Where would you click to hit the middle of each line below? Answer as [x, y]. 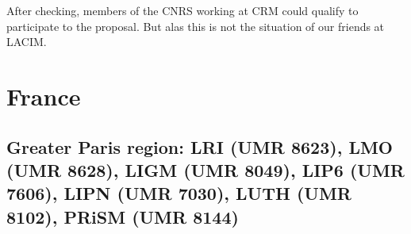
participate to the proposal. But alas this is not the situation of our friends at [196, 26]
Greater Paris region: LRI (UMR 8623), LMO [200, 146]
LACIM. [27, 42]
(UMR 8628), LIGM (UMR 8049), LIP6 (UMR [205, 169]
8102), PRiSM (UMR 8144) [123, 216]
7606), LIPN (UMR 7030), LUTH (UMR [179, 193]
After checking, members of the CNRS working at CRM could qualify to [182, 10]
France [44, 96]
